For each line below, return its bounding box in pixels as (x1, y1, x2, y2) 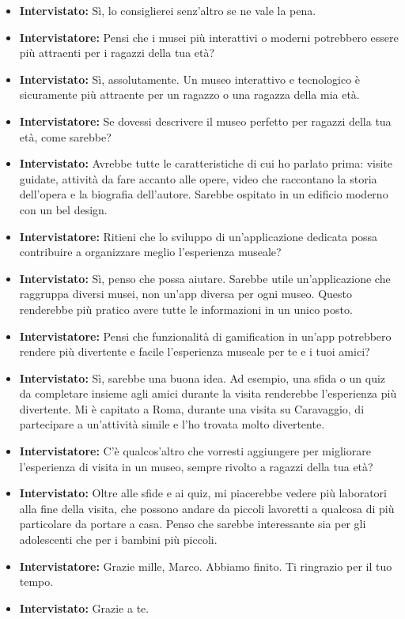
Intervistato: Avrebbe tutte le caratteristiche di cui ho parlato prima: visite (19, 155, 393, 172)
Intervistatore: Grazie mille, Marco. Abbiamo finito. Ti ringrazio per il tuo (19, 557, 392, 574)
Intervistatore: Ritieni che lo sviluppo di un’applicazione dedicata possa (19, 228, 378, 244)
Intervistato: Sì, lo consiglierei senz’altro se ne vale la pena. (19, 2, 316, 18)
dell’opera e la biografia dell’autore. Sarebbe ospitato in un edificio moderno (19, 186, 388, 202)
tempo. (19, 573, 54, 590)
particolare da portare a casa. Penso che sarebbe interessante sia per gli (19, 515, 366, 532)
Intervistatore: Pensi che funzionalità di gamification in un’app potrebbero (19, 327, 392, 344)
